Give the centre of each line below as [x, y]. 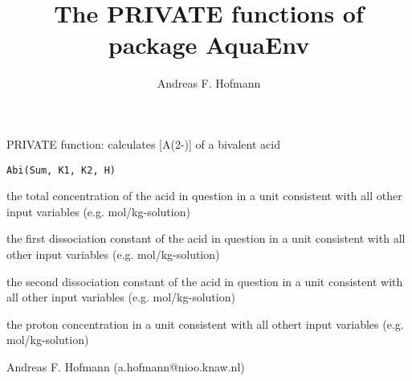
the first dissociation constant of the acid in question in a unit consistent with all [206, 238]
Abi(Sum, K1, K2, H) [61, 170]
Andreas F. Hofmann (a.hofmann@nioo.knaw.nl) [126, 366]
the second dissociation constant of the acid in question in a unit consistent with [205, 281]
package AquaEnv [209, 45]
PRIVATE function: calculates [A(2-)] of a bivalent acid [143, 143]
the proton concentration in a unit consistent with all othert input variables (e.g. [205, 324]
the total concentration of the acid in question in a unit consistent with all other [204, 196]
